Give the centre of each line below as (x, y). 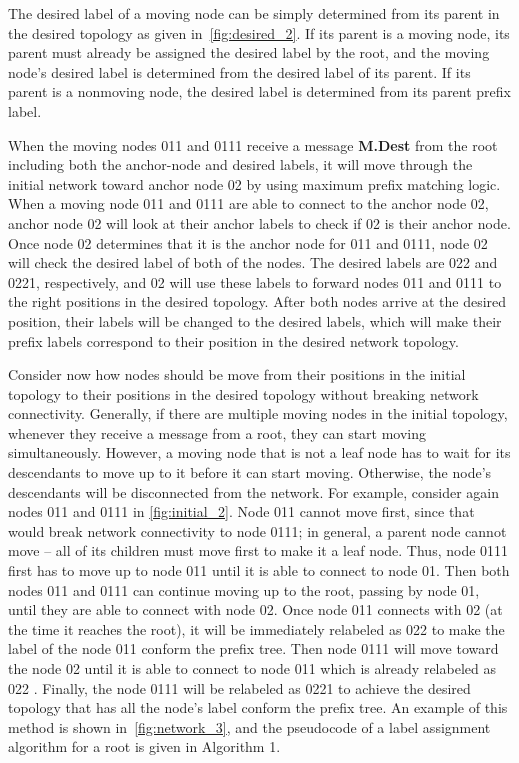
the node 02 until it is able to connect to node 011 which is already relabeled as (252, 668)
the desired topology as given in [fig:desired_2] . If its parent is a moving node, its (259, 32)
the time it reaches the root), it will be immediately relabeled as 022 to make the (256, 628)
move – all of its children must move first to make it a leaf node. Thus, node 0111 (258, 550)
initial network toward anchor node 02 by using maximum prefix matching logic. (254, 183)
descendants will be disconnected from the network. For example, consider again (254, 491)
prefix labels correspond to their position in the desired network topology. (233, 340)
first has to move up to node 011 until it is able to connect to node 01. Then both (259, 570)
